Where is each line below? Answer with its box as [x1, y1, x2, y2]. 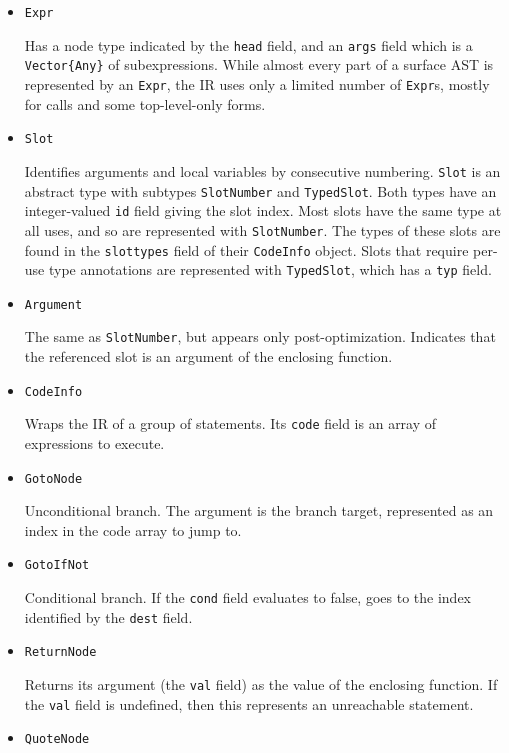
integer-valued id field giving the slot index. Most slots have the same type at [24, 200, 502, 221]
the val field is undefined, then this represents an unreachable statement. [24, 693, 474, 714]
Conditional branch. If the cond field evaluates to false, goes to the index [24, 587, 471, 608]
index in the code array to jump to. [24, 519, 242, 540]
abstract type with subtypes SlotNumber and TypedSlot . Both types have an [24, 180, 497, 201]
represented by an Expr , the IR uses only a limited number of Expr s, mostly [24, 73, 490, 94]
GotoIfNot [24, 558, 90, 573]
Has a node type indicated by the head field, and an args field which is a [24, 34, 473, 55]
